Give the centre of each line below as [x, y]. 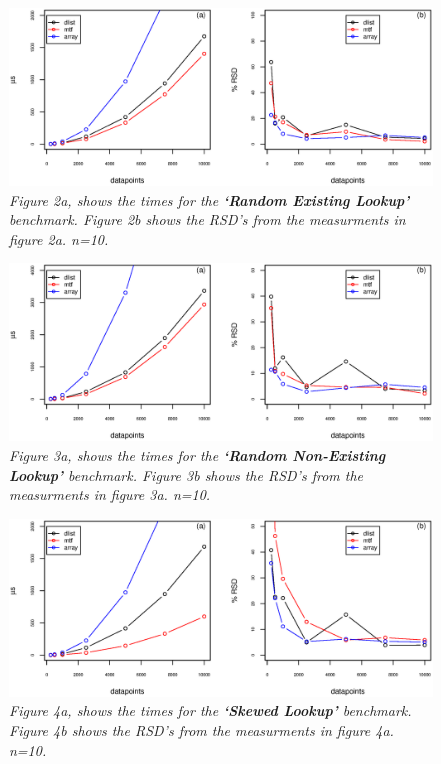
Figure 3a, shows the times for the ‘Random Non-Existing [197, 455]
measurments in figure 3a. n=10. [110, 494]
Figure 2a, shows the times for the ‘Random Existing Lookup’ [209, 199]
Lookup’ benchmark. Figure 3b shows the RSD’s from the [186, 474]
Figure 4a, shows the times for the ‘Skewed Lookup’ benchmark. [210, 710]
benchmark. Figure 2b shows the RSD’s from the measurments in [207, 219]
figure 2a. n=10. [59, 238]
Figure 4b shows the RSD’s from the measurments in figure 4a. [201, 730]
